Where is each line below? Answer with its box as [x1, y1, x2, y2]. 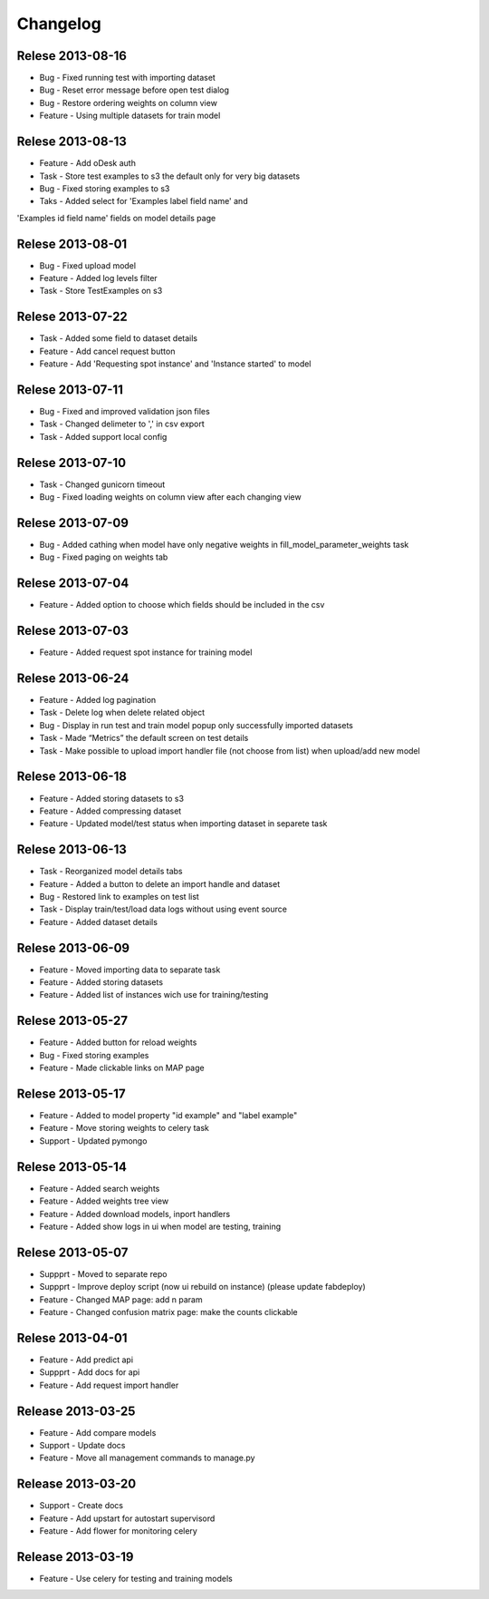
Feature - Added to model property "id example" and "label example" [39, 1110, 298, 1121]
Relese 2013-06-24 [16, 670, 129, 686]
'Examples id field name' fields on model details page [16, 212, 216, 223]
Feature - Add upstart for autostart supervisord [39, 1513, 216, 1524]
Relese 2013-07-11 [16, 382, 124, 397]
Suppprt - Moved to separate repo [39, 1268, 168, 1279]
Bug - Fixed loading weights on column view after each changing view [39, 492, 302, 502]
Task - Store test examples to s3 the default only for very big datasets [39, 171, 301, 181]
